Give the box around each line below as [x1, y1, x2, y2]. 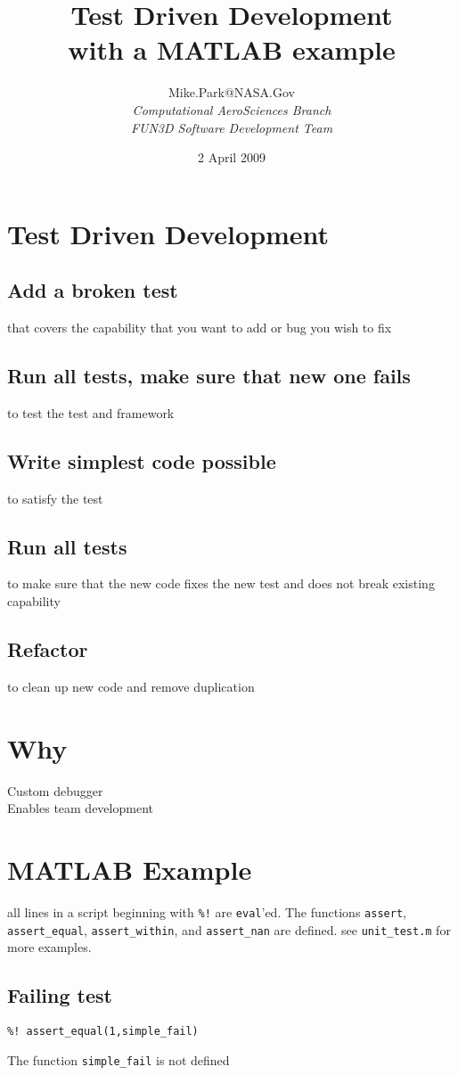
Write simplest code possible [7, 447, 276, 474]
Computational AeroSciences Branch [132, 100, 331, 119]
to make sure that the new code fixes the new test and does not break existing [7, 574, 435, 593]
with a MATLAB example [68, 31, 396, 68]
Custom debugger [7, 781, 103, 800]
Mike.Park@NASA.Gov [168, 83, 295, 102]
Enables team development [7, 799, 153, 817]
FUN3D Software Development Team [130, 118, 333, 136]
